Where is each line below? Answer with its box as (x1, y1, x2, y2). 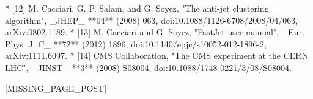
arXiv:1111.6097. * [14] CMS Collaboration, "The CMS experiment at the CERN (5, 49, 309, 62)
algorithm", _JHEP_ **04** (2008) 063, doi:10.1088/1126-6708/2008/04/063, (5, 13, 298, 26)
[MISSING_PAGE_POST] (5, 81, 107, 94)
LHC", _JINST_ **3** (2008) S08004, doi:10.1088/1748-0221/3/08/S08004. (5, 61, 292, 73)
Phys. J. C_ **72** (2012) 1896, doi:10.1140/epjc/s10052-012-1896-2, (5, 37, 267, 50)
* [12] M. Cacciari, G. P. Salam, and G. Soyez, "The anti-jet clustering (5, 2, 269, 14)
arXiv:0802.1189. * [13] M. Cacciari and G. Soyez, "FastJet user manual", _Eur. (5, 26, 304, 38)
